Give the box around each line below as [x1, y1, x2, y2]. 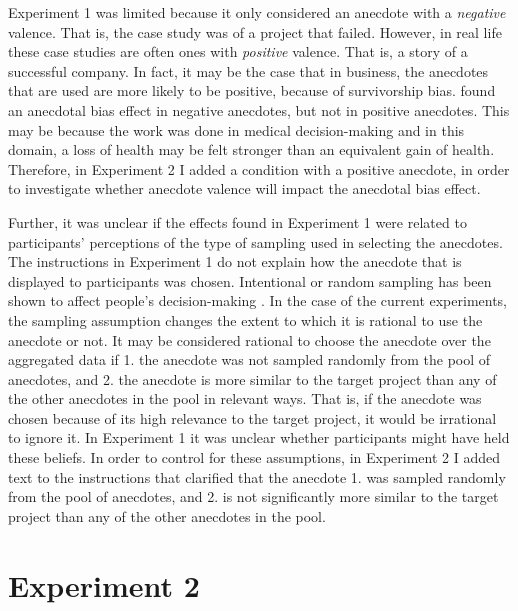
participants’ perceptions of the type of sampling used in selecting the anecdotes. [8, 231, 503, 252]
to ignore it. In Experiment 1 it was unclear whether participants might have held [8, 427, 510, 448]
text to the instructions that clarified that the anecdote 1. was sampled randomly [8, 466, 506, 487]
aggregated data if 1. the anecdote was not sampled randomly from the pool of [8, 349, 491, 370]
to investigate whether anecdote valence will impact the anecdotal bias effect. [8, 178, 481, 199]
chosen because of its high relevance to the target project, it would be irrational [8, 407, 497, 428]
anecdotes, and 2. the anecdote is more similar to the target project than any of [8, 368, 497, 389]
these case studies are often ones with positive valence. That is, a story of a [8, 41, 468, 62]
